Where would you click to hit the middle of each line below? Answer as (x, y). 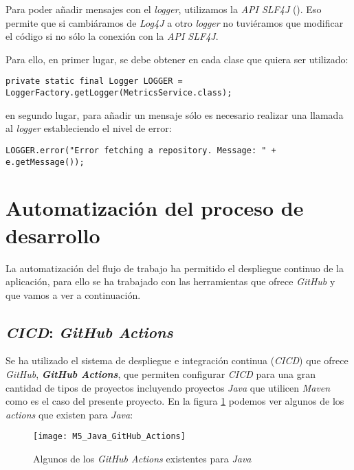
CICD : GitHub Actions (89, 332)
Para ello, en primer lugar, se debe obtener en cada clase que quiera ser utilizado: (177, 59)
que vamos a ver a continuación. (73, 294)
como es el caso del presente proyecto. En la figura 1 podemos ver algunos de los (175, 401)
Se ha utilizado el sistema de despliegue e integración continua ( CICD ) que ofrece (177, 360)
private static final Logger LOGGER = (94, 81)
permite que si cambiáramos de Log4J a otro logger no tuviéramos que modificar (175, 22)
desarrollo (53, 235)
